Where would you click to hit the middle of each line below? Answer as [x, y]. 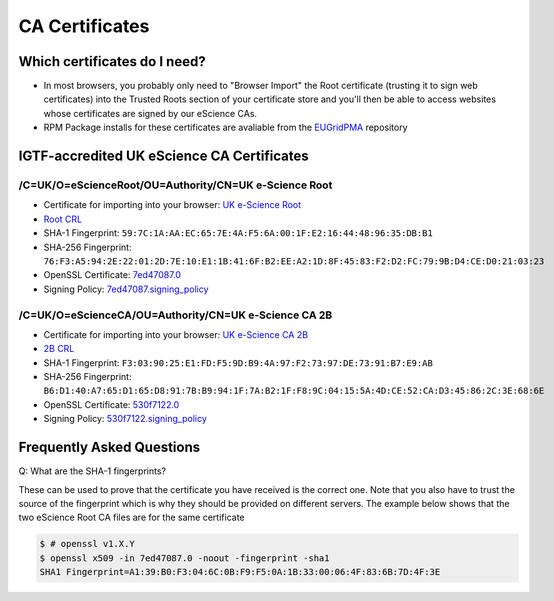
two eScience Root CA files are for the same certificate [131, 517]
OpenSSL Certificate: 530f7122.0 [111, 404]
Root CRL [63, 219]
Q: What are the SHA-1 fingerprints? [92, 471]
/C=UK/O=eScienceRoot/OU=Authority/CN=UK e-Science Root [175, 185]
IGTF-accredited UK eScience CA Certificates [163, 156]
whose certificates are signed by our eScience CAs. [150, 113]
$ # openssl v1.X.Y [87, 544]
